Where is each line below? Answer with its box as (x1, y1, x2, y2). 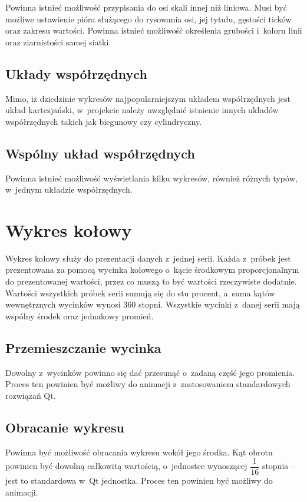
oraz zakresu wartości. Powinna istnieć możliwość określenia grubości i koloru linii (5, 24, 302, 37)
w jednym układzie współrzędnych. (5, 183, 133, 196)
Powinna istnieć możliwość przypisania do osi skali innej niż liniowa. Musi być (5, 1, 287, 13)
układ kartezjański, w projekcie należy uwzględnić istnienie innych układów (5, 104, 279, 116)
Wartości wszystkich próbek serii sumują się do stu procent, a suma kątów (5, 286, 275, 299)
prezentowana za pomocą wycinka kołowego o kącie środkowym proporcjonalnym (5, 263, 299, 276)
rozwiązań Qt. (5, 389, 56, 401)
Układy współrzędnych (5, 64, 147, 82)
